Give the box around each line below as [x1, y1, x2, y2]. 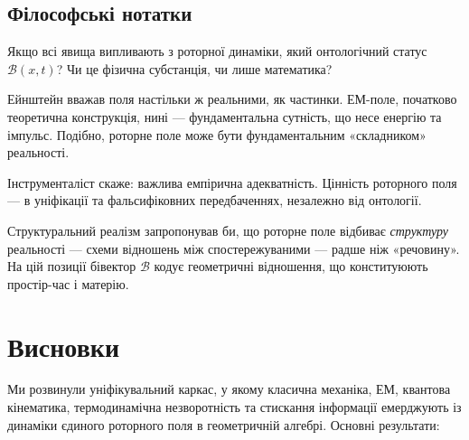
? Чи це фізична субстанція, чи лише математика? [56, 59, 333, 78]
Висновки [7, 327, 120, 364]
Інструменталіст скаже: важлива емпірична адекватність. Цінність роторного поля [7, 173, 457, 192]
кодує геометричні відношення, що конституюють [154, 257, 428, 276]
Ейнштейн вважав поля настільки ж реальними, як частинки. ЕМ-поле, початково [7, 89, 457, 108]
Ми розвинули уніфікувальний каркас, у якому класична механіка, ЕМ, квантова [7, 379, 451, 398]
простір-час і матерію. [7, 274, 129, 293]
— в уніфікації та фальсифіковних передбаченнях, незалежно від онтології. [7, 191, 422, 210]
